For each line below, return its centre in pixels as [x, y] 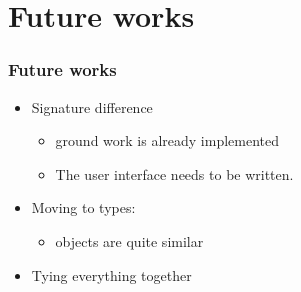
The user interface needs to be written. [174, 173]
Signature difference [92, 106]
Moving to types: [83, 207]
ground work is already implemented [167, 140]
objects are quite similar [129, 240]
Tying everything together [111, 274]
